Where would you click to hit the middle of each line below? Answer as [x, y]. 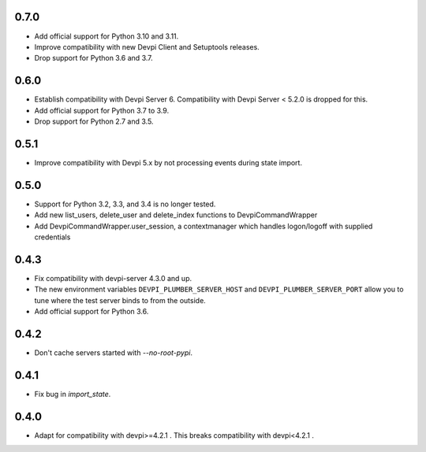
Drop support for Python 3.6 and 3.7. [93, 58]
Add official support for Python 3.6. [92, 312]
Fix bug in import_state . [73, 394]
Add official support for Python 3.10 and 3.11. [106, 36]
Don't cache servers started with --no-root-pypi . [114, 352]
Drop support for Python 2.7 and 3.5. [94, 121]
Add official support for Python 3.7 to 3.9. [102, 110]
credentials [52, 237]
